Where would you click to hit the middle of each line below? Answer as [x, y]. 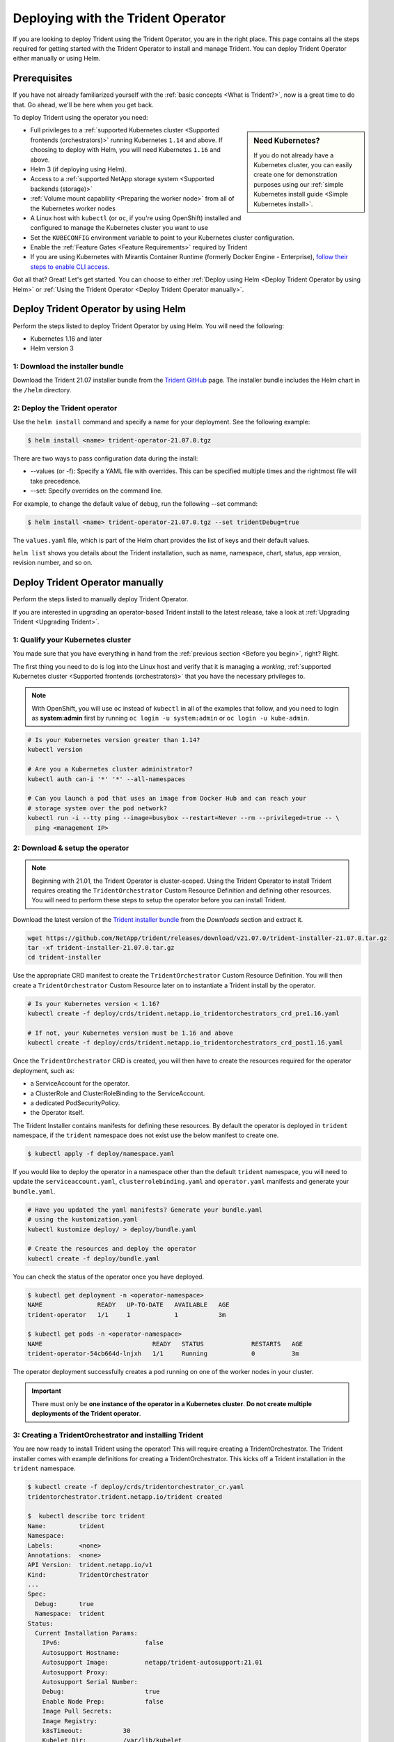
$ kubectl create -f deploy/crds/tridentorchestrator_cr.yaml [136, 1487]
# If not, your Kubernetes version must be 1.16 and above [130, 1033]
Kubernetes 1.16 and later [66, 339]
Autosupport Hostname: [81, 1652]
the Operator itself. [57, 1113]
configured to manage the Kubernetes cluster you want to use [119, 228]
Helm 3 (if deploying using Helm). [78, 169]
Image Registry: [70, 1721]
